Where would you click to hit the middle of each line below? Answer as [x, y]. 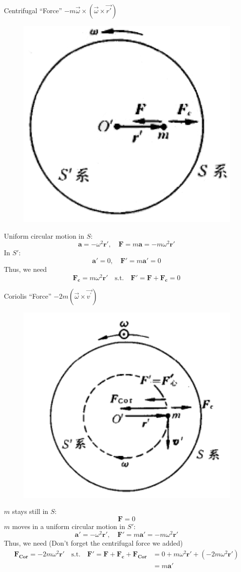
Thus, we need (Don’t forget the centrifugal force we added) [93, 543]
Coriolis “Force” [28, 296]
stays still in [30, 511]
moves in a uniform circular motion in [68, 526]
